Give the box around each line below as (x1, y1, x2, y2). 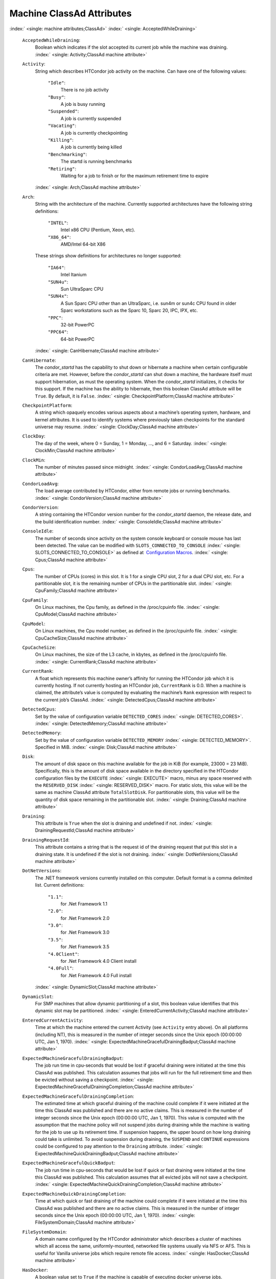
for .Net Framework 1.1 (60, 900, 107, 907)
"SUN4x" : (48, 293, 68, 299)
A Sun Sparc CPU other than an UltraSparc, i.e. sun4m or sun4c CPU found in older (60, 300, 237, 306)
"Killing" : (48, 137, 74, 143)
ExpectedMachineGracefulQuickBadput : (22, 1160, 116, 1166)
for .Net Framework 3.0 (60, 929, 110, 936)
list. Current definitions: (35, 882, 84, 888)
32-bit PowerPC (60, 322, 95, 327)
